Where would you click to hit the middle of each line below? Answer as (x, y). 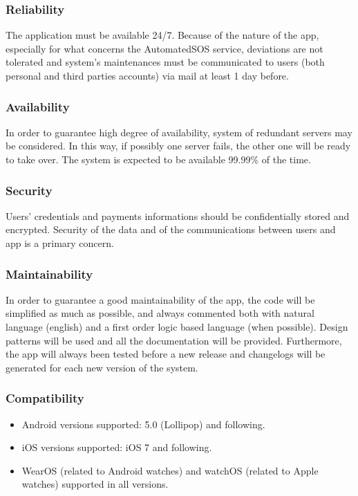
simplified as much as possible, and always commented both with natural (160, 313)
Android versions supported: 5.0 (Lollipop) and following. (143, 424)
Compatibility (45, 398)
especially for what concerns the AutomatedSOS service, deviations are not (164, 48)
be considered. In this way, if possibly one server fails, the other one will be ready (178, 146)
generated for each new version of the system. (102, 367)
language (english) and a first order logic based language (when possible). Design (177, 327)
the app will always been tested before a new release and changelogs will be (166, 354)
